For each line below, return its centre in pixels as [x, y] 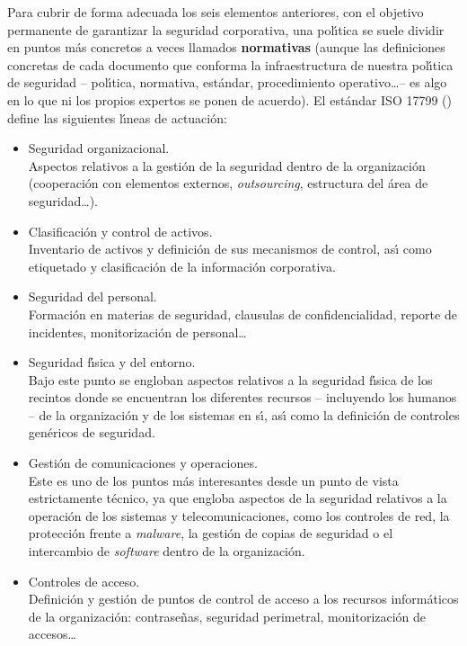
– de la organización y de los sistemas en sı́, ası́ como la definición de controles [244, 414]
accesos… [52, 634]
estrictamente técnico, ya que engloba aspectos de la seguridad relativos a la [238, 498]
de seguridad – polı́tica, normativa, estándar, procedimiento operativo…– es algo [227, 82]
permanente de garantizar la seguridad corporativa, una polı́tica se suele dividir [226, 29]
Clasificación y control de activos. [120, 231]
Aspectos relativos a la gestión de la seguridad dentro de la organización [227, 165]
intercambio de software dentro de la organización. [167, 551]
